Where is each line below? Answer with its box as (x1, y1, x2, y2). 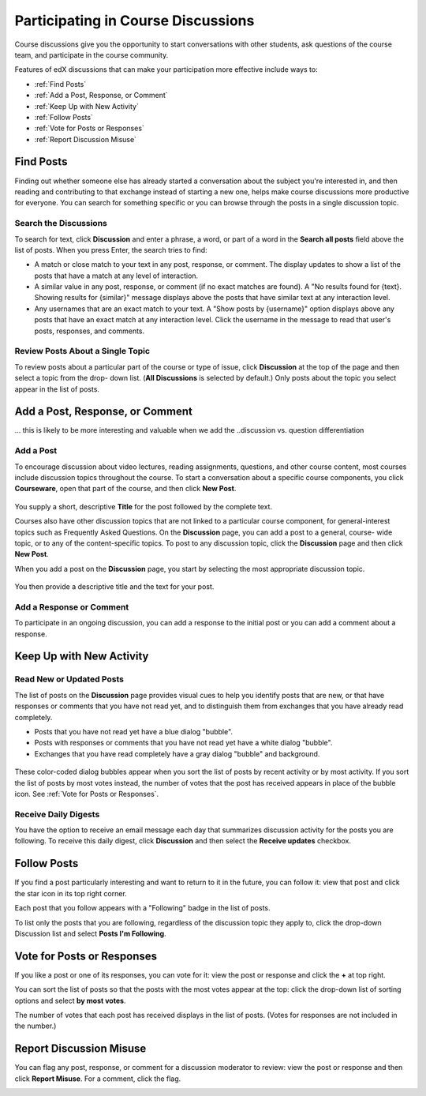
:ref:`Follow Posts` (34, 112, 94, 122)
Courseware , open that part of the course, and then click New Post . (14, 484, 237, 494)
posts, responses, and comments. (34, 326, 145, 336)
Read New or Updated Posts (14, 674, 125, 685)
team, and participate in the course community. (14, 50, 169, 59)
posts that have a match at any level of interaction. (34, 271, 199, 280)
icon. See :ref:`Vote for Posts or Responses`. (14, 789, 159, 798)
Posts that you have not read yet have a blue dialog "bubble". (34, 726, 233, 736)
